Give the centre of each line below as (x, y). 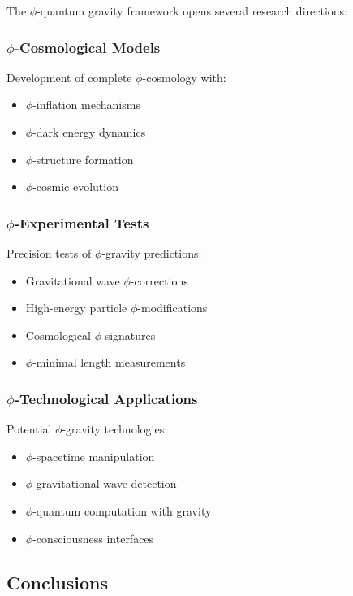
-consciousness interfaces (93, 538)
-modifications (172, 308)
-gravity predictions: (152, 253)
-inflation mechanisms (86, 104)
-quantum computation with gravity (122, 510)
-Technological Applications (106, 398)
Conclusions (58, 582)
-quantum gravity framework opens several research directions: (192, 11)
